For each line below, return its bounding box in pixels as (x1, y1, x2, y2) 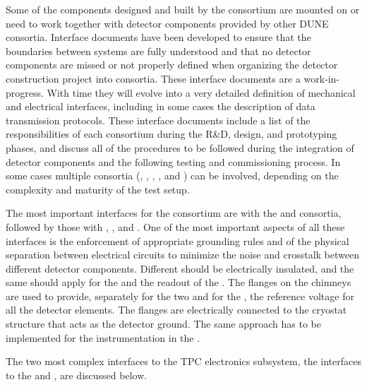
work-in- (303, 71, 340, 85)
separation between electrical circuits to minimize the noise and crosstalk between (6, 247, 359, 262)
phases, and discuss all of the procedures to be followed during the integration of (6, 140, 354, 155)
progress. (6, 85, 44, 100)
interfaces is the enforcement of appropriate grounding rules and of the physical (6, 233, 349, 248)
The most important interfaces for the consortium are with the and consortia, (6, 206, 342, 220)
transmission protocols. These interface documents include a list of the (6, 112, 311, 127)
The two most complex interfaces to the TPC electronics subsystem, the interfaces (6, 354, 361, 369)
